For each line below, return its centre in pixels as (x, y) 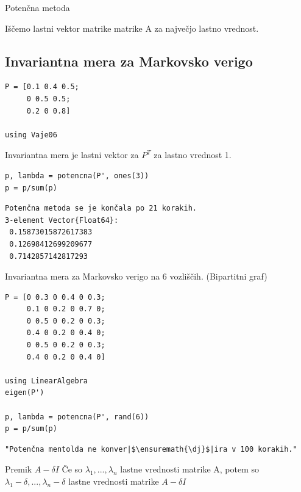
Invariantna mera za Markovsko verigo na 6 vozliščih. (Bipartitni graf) (136, 276)
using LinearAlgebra (47, 381)
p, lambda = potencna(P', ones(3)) (77, 175)
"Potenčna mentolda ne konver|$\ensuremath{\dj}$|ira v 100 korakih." (151, 449)
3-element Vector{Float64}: (62, 220)
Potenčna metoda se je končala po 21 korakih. (101, 208)
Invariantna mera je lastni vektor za (72, 155)
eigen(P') (25, 393)
